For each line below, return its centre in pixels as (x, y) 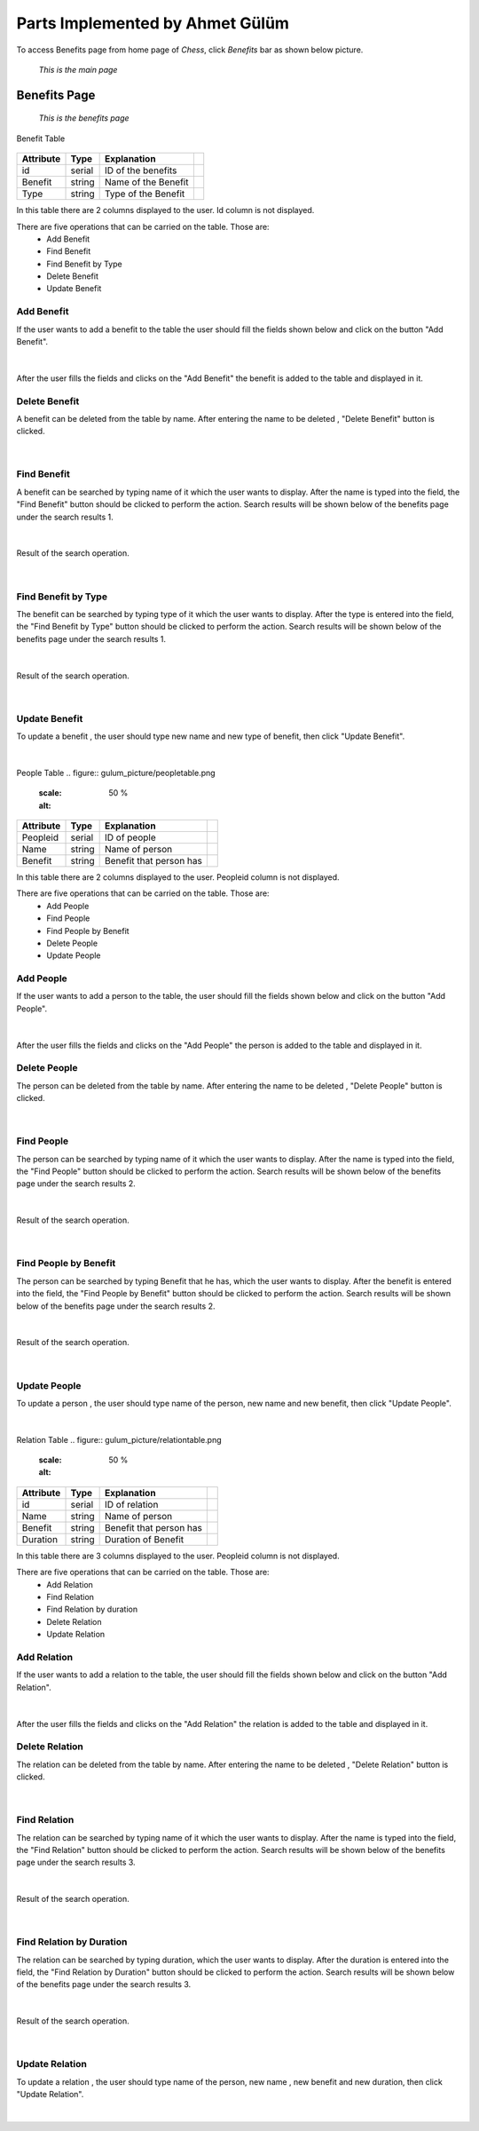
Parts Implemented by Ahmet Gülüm (153, 23)
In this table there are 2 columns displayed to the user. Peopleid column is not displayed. (178, 877)
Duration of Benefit (144, 1539)
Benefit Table (41, 139)
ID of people (130, 837)
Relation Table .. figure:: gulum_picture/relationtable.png (119, 1439)
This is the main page (78, 69)
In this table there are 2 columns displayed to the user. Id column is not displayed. (165, 210)
